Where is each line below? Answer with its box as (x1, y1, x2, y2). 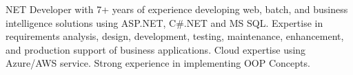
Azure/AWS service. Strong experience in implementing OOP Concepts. (6, 56, 310, 70)
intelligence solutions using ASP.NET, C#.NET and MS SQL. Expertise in (6, 15, 323, 30)
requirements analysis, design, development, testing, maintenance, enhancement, (6, 29, 344, 43)
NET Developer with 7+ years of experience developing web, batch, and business (6, 2, 348, 16)
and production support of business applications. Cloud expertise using (6, 42, 306, 56)
